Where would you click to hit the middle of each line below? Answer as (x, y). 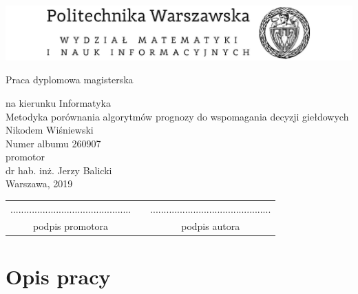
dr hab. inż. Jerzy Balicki (59, 170)
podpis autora (211, 225)
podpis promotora (71, 225)
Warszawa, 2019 (39, 183)
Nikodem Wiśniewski (50, 130)
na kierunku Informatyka (58, 102)
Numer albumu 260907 (53, 143)
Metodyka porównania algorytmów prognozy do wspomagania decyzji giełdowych (177, 116)
